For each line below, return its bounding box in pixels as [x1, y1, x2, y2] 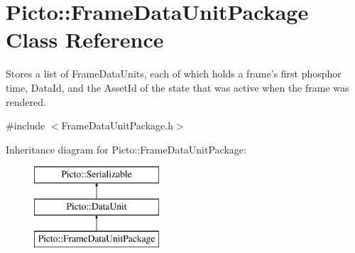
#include [6, 118, 45, 133]
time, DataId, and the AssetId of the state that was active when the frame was [6, 80, 349, 95]
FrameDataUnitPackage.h [61, 118, 173, 133]
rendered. [6, 94, 46, 109]
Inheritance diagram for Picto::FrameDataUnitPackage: [6, 141, 246, 156]
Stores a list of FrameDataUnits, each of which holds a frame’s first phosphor [6, 66, 342, 81]
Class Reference [6, 25, 164, 54]
